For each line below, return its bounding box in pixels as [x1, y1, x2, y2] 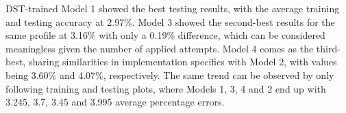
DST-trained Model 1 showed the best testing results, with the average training [5, 1, 340, 15]
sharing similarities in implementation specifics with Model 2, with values [28, 54, 337, 69]
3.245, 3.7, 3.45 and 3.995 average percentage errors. [5, 95, 225, 109]
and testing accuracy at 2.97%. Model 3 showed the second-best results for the [5, 14, 335, 29]
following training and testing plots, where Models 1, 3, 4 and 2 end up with [5, 81, 326, 95]
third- [316, 41, 341, 55]
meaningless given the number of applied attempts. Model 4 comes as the [5, 41, 314, 55]
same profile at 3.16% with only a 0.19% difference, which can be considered [5, 28, 325, 42]
